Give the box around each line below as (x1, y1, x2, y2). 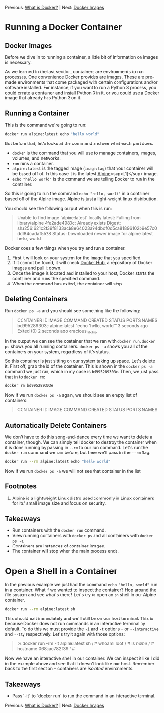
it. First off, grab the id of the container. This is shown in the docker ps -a (5, 363, 153, 369)
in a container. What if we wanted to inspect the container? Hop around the (5, 587, 157, 593)
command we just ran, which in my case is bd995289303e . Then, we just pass (5, 369, 159, 375)
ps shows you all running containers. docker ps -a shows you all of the (5, 343, 148, 350)
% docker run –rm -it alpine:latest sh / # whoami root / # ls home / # (17, 641, 154, 646)
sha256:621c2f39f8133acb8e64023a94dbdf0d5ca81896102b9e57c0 (17, 225, 158, 231)
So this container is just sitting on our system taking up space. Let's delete (5, 358, 155, 364)
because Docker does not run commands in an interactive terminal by (5, 621, 146, 627)
